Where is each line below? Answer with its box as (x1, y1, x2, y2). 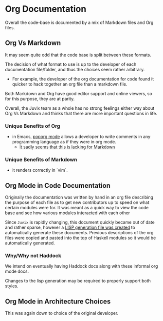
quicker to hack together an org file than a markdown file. (12, 81, 127, 87)
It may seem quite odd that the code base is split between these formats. (5, 52, 152, 58)
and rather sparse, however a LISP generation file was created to (5, 224, 135, 230)
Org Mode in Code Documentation (5, 181, 111, 190)
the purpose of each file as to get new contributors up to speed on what (5, 200, 149, 205)
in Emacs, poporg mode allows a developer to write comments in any (12, 134, 151, 140)
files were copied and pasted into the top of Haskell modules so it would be (5, 235, 156, 241)
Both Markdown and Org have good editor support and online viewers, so (5, 90, 152, 96)
